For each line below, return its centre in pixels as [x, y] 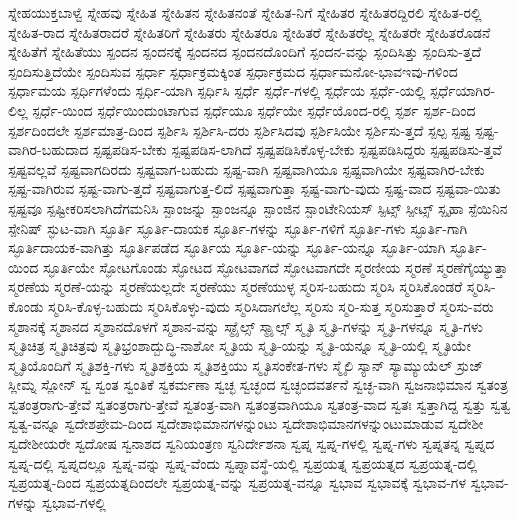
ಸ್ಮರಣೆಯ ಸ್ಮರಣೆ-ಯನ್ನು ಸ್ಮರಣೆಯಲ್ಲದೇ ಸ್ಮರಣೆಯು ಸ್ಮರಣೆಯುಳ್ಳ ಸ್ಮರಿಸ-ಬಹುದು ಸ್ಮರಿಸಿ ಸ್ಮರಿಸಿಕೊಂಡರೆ [235, 286]
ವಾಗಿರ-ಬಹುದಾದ [48, 149]
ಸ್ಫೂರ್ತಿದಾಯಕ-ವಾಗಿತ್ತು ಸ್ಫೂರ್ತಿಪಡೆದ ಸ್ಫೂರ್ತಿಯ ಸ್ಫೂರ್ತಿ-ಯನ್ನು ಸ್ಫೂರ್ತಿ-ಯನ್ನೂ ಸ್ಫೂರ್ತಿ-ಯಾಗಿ [227, 247]
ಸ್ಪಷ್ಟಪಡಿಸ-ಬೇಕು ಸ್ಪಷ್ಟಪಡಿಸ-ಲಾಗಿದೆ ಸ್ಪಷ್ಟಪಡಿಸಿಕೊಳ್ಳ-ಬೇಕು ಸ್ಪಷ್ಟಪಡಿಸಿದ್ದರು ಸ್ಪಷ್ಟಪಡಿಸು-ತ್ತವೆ [297, 149]
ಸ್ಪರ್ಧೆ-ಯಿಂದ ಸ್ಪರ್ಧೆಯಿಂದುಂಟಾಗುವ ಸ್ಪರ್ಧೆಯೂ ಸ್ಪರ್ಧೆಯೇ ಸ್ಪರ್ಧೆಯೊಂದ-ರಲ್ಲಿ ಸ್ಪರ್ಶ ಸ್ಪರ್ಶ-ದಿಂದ [254, 109]
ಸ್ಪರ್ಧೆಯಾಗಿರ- [463, 90]
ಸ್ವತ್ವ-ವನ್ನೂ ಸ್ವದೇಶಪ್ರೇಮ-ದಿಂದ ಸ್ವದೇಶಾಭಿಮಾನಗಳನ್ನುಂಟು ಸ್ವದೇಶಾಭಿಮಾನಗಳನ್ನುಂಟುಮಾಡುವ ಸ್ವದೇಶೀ [246, 423]
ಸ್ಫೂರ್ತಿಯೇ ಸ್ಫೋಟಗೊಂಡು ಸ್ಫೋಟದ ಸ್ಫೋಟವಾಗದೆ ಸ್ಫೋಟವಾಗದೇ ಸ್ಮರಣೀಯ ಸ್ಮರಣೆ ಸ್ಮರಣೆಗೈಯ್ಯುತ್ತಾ [275, 266]
